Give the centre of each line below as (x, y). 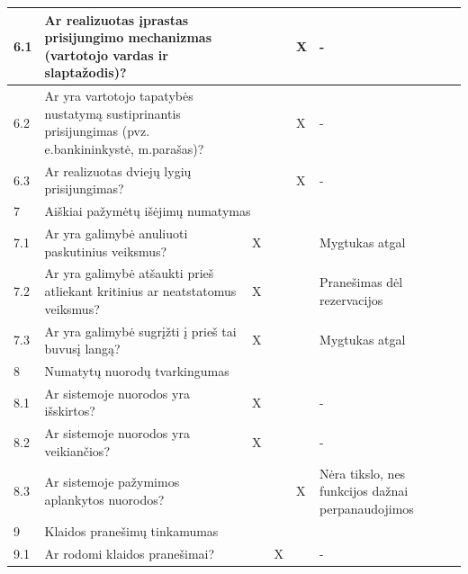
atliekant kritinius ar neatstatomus (140, 291)
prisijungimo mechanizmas (128, 37)
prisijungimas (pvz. (97, 131)
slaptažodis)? (85, 72)
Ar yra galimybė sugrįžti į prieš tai (140, 331)
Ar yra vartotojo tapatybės (119, 96)
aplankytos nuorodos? (104, 500)
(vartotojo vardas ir (106, 54)
